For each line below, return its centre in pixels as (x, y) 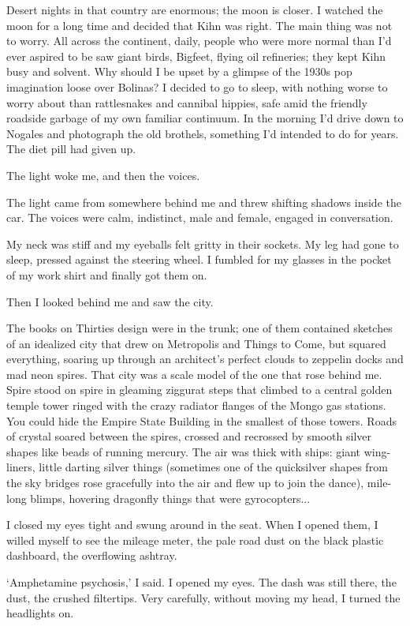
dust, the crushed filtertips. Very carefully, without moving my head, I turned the (203, 597)
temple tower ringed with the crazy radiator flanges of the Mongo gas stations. (196, 405)
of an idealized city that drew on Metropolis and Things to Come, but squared (196, 343)
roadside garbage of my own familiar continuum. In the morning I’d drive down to (205, 118)
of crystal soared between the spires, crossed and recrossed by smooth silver (189, 436)
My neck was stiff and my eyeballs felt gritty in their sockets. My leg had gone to (203, 244)
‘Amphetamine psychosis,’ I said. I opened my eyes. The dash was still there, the (201, 582)
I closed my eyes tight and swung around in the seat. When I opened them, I (192, 525)
